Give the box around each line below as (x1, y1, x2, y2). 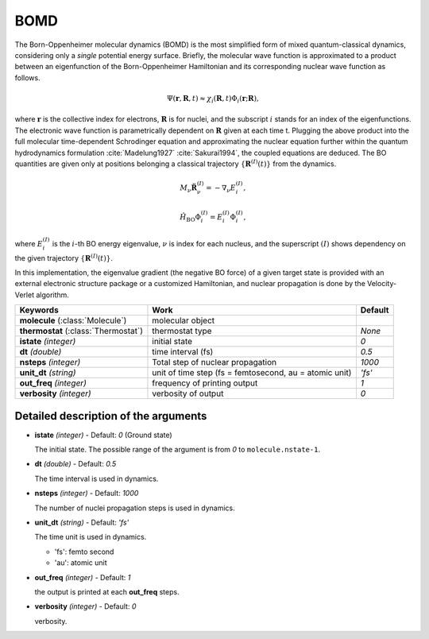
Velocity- (366, 279, 397, 289)
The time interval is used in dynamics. (34, 474, 159, 483)
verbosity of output (152, 388, 224, 399)
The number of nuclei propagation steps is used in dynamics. (34, 503, 235, 513)
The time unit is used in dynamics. (34, 532, 147, 542)
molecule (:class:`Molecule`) (19, 315, 127, 326)
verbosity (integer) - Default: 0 (34, 602, 137, 611)
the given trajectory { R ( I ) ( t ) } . (14, 252, 113, 262)
